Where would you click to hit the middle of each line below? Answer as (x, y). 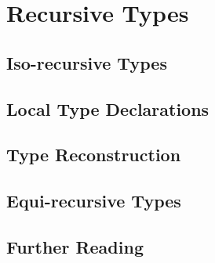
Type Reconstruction (94, 155)
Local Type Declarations (108, 108)
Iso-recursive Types (87, 62)
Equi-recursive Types (94, 201)
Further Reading (75, 246)
